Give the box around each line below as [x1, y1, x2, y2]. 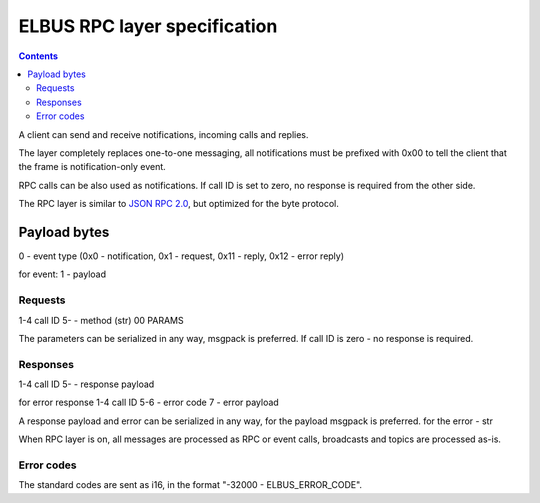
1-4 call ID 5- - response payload [18, 378, 155, 390]
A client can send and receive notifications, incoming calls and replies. [18, 128, 309, 140]
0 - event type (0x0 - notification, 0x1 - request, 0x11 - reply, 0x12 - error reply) [18, 250, 345, 262]
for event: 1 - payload [18, 268, 107, 280]
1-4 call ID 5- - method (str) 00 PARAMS [18, 314, 184, 326]
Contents [18, 50, 59, 62]
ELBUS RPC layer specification [18, 15, 278, 37]
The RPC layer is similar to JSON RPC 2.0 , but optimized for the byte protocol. [18, 198, 339, 210]
